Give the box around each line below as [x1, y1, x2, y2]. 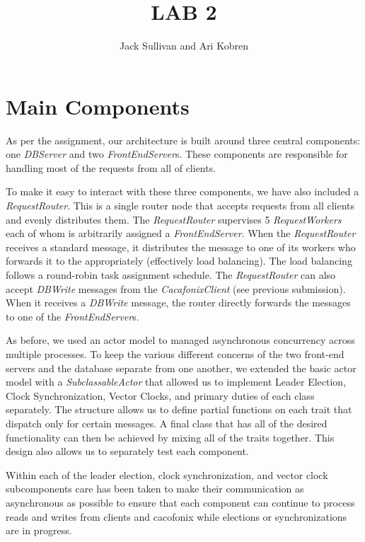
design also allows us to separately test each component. [6, 444, 249, 459]
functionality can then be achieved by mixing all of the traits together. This [6, 429, 335, 444]
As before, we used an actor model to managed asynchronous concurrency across [6, 333, 355, 347]
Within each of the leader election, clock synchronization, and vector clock [6, 467, 328, 482]
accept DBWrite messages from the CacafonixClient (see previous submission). [6, 281, 346, 296]
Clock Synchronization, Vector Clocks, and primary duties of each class [6, 388, 315, 403]
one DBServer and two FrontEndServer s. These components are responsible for [6, 146, 348, 161]
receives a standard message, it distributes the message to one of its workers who [6, 239, 356, 254]
